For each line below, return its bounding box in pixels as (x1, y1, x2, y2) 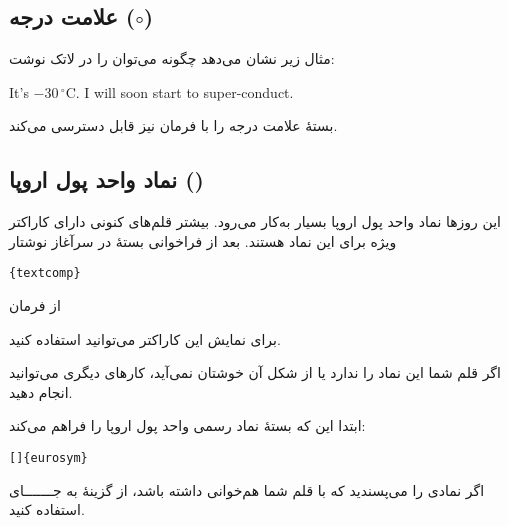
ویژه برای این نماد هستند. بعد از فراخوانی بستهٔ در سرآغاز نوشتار (9, 230, 397, 251)
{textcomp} (9, 266, 81, 281)
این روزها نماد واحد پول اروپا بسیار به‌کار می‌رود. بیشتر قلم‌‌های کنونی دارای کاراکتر (9, 211, 501, 232)
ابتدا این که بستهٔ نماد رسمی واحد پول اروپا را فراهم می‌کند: (9, 415, 366, 436)
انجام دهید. (9, 381, 73, 402)
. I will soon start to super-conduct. (75, 81, 294, 102)
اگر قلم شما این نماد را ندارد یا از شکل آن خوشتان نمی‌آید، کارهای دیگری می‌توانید (9, 362, 501, 383)
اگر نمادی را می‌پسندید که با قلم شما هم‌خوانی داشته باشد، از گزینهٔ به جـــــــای (9, 479, 485, 500)
